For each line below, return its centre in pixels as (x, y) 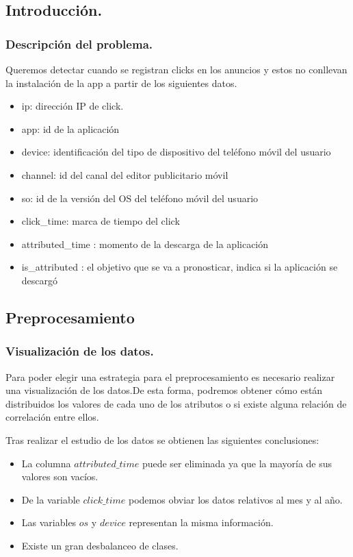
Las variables (49, 522)
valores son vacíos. (60, 476)
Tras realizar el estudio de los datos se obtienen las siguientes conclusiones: (162, 440)
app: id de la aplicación (70, 128)
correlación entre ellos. (52, 417)
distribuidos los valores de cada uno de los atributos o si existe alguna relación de (176, 403)
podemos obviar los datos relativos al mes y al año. (235, 499)
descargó (40, 280)
